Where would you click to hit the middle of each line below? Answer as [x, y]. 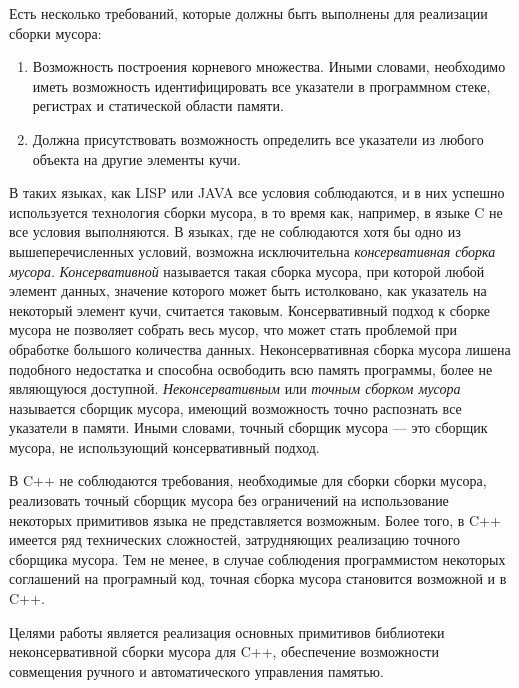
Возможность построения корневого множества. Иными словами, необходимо [269, 66]
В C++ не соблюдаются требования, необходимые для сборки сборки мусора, [248, 480]
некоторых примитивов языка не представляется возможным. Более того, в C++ [255, 519]
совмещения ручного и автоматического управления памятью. [196, 670]
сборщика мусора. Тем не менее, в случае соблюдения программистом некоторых [257, 558]
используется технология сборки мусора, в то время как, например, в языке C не [256, 211]
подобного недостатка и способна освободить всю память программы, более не [251, 368]
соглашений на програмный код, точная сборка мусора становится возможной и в [258, 578]
